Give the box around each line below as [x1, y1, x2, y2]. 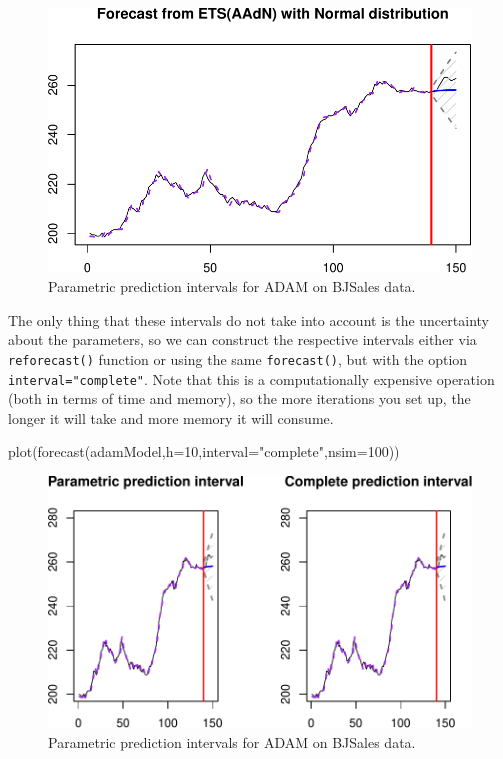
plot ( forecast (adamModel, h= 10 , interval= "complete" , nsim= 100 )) [8, 441, 400, 462]
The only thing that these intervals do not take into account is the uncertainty [8, 309, 489, 330]
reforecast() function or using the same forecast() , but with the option [8, 348, 468, 369]
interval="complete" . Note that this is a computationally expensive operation [8, 368, 495, 389]
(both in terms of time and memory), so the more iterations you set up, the [8, 388, 471, 409]
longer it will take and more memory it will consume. [8, 407, 334, 428]
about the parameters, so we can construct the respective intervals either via [8, 329, 477, 350]
